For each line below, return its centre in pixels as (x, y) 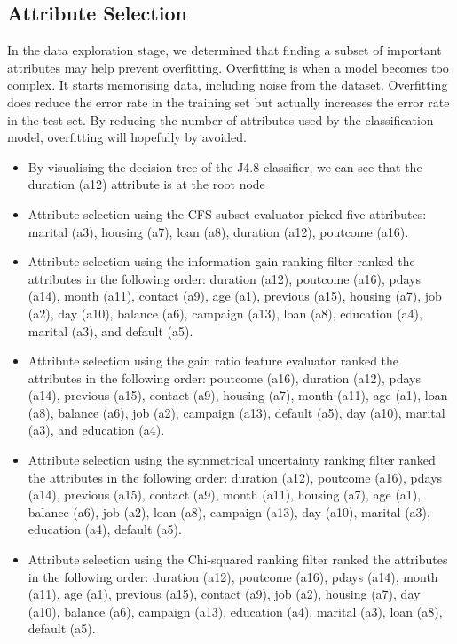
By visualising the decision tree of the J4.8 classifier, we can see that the (225, 166)
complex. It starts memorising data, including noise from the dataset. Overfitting (228, 85)
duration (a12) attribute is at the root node (146, 184)
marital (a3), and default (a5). (110, 330)
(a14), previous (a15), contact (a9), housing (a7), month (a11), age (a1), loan (238, 395)
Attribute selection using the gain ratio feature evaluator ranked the (213, 361)
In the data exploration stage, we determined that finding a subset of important (225, 50)
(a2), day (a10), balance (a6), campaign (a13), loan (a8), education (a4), (225, 313)
